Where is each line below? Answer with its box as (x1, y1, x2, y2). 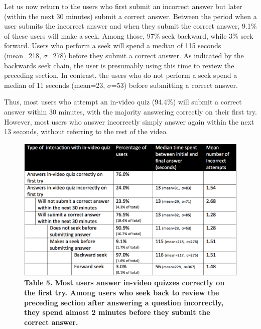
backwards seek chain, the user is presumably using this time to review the (4, 60, 234, 70)
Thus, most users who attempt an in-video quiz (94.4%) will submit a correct (4, 96, 242, 107)
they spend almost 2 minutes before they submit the (24, 307, 210, 317)
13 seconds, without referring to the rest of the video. (4, 126, 168, 137)
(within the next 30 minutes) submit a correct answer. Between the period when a (4, 11, 257, 21)
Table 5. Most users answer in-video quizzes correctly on (24, 277, 225, 288)
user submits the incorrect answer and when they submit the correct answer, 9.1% (4, 21, 257, 31)
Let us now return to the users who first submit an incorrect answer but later (4, 1, 242, 11)
